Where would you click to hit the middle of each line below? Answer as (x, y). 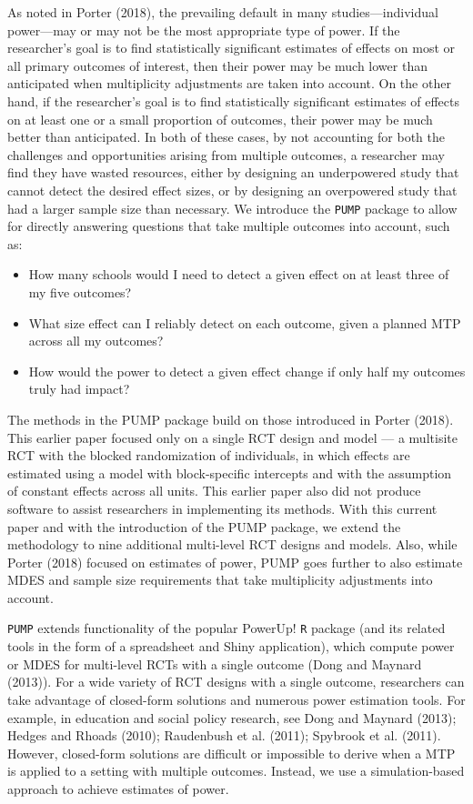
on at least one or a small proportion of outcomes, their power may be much (220, 119)
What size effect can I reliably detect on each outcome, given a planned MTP (245, 322)
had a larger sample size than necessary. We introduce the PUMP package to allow (232, 208)
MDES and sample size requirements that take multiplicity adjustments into (220, 580)
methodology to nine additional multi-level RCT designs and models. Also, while (232, 544)
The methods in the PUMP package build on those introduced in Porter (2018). (231, 419)
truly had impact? (79, 389)
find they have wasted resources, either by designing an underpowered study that (233, 172)
